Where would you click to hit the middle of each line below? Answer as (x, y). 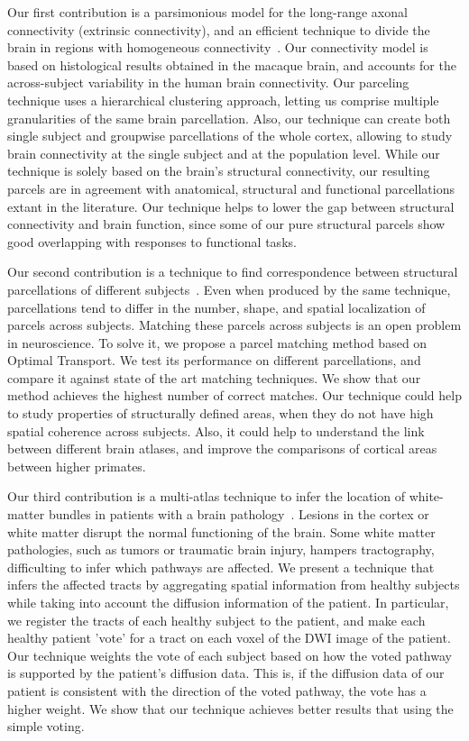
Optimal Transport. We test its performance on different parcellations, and (214, 360)
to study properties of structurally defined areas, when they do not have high (221, 413)
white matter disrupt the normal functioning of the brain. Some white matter (221, 531)
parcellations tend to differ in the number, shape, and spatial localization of (216, 307)
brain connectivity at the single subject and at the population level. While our (224, 153)
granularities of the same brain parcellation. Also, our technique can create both (229, 118)
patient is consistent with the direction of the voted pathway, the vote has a (217, 690)
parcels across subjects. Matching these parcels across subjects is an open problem (234, 325)
